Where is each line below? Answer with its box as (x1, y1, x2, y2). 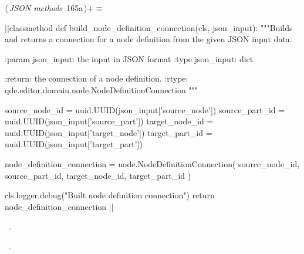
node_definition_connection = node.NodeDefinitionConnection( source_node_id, (5, 157, 300, 170)
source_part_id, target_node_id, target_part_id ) (5, 169, 191, 181)
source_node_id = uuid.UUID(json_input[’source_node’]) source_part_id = (5, 103, 285, 116)
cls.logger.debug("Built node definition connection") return (5, 189, 215, 201)
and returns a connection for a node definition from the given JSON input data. (5, 33, 292, 45)
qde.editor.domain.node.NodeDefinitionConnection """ (5, 83, 198, 96)
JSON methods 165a (9, 2, 83, 13)
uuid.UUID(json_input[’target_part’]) (5, 138, 143, 150)
